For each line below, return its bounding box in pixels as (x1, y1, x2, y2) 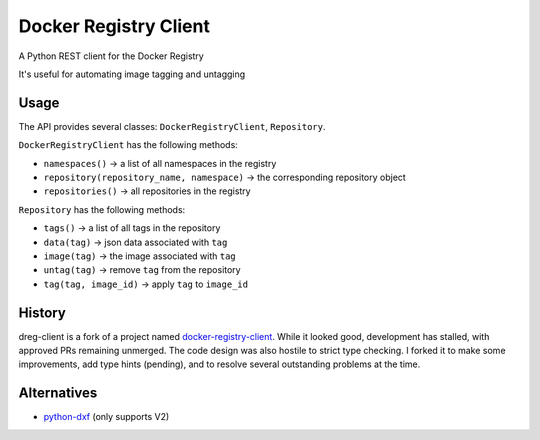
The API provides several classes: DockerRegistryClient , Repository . (18, 120, 326, 132)
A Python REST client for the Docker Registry (18, 50, 204, 62)
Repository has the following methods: (18, 203, 186, 215)
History (18, 304, 67, 321)
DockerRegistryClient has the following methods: (18, 139, 239, 151)
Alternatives (18, 385, 98, 402)
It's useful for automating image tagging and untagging (18, 68, 246, 80)
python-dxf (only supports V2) (43, 411, 170, 423)
